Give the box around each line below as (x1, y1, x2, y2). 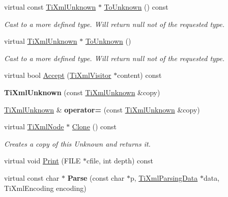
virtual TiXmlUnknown (4, 36, 77, 46)
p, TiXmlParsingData (130, 172, 198, 183)
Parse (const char (67, 172, 125, 183)
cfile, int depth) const (86, 155, 154, 166)
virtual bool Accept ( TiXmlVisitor (4, 70, 111, 80)
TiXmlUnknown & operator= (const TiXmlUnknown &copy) (4, 104, 200, 115)
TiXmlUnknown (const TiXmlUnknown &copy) (4, 87, 160, 97)
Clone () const (72, 121, 117, 132)
